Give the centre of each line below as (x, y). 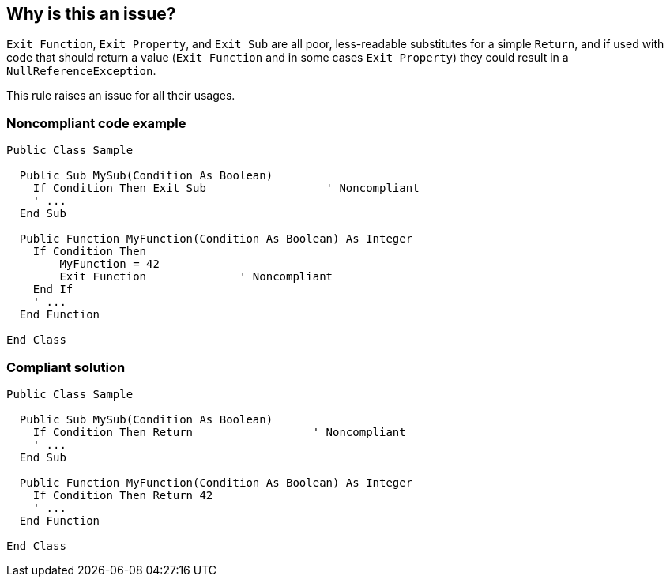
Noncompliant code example (96, 123)
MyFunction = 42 (109, 264)
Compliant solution (66, 367)
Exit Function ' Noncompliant (196, 277)
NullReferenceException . (81, 71)
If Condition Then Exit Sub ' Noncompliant (226, 188)
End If (53, 290)
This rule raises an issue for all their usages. (121, 96)
